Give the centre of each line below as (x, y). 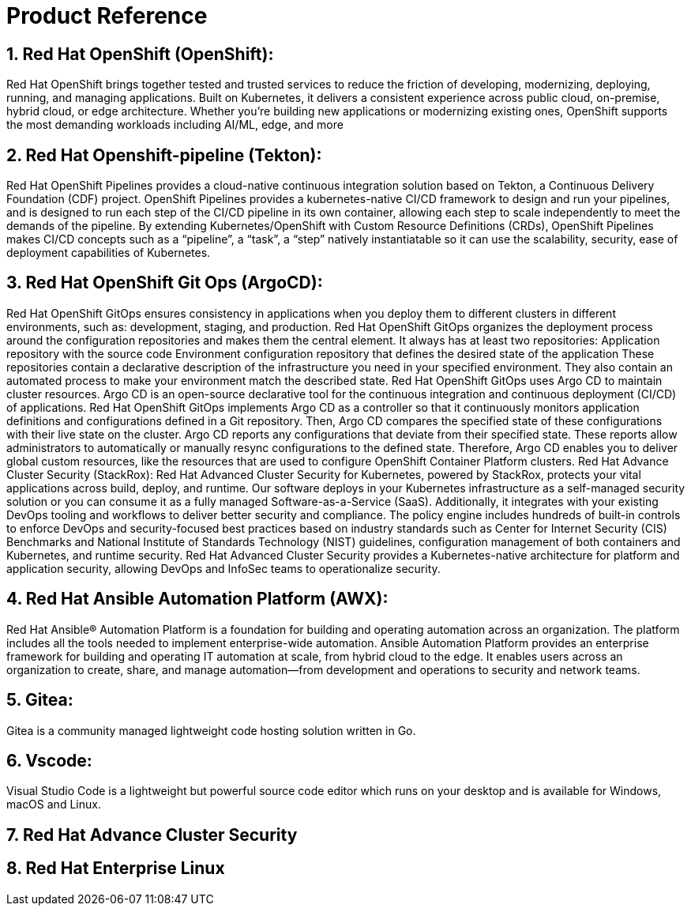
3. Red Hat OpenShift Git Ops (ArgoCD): (165, 283)
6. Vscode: (49, 760)
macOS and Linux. (54, 805)
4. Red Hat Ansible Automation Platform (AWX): (197, 599)
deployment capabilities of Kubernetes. (109, 253)
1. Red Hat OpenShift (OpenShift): (140, 54)
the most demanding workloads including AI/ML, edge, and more (175, 125)
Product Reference (107, 16)
